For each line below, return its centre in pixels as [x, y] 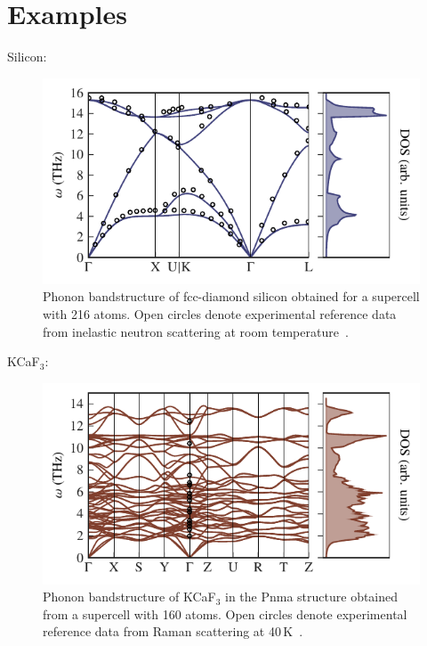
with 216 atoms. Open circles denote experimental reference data [220, 313]
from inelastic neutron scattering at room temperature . [196, 331]
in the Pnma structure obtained [312, 597]
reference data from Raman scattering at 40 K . [173, 631]
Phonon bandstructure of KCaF [129, 597]
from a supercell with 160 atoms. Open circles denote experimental [225, 613]
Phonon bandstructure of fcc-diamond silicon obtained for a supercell [231, 296]
